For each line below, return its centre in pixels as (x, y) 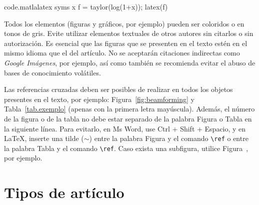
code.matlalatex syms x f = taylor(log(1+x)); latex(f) (86, 6)
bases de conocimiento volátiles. (52, 72)
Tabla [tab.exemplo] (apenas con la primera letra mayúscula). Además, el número (129, 109)
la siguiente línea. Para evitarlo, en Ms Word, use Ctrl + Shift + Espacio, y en (125, 128)
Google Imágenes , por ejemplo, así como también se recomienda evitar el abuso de (130, 62)
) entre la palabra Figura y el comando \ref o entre (169, 138)
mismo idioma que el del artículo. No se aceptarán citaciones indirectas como (122, 53)
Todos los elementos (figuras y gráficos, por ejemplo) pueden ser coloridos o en (124, 23)
